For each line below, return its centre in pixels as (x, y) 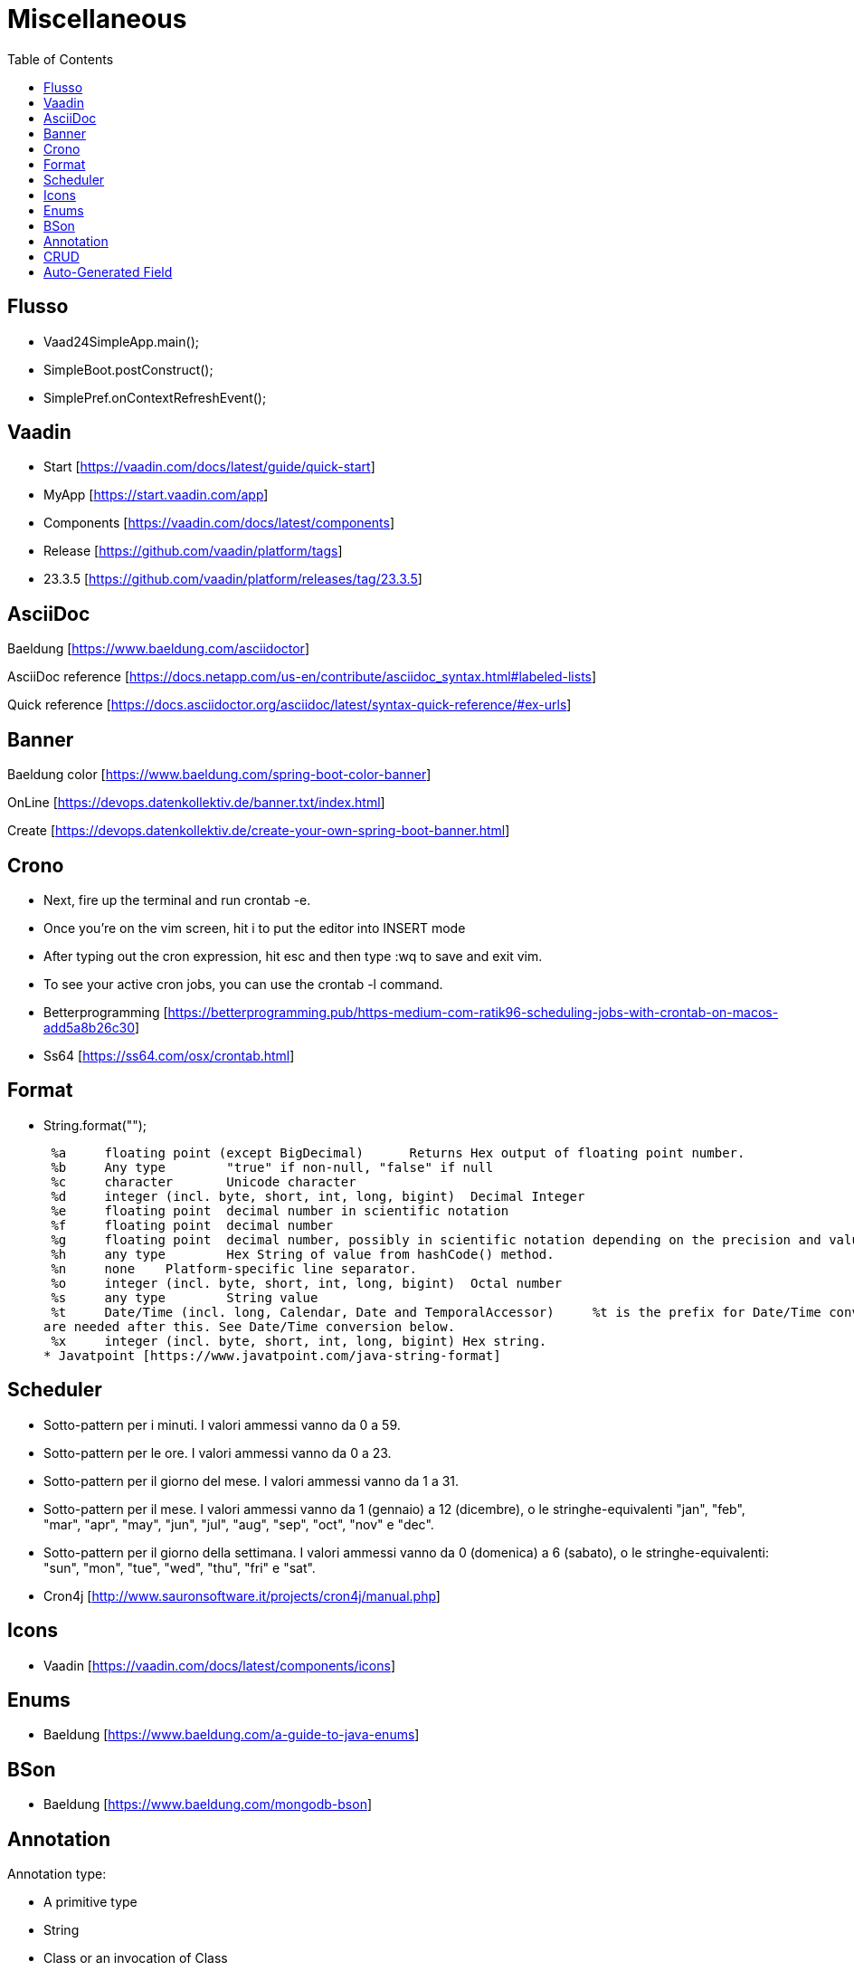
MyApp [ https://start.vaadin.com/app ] (156, 495)
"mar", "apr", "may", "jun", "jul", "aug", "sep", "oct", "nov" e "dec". (239, 1524)
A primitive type (90, 1902)
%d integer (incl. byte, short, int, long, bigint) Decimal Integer (318, 1196)
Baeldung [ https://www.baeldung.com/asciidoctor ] (159, 649)
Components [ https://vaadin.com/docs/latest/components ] (219, 523)
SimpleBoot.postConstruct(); (128, 369)
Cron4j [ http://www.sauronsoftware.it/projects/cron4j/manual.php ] (242, 1595)
